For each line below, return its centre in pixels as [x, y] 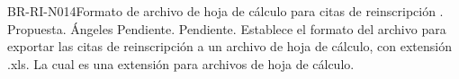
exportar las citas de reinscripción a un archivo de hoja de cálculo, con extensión [230, 46]
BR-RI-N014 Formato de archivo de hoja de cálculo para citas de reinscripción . [225, 11]
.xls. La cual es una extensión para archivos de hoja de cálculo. [181, 63]
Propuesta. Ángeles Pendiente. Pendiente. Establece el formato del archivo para [227, 28]
